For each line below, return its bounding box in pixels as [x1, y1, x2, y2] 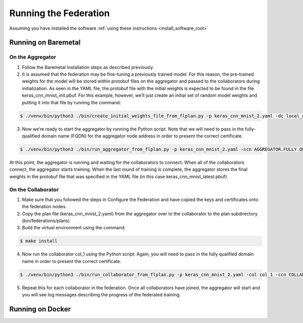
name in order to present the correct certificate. [22, 258, 121, 264]
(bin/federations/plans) [22, 218, 70, 224]
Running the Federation [9, 8, 110, 19]
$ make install [20, 238, 58, 244]
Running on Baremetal [9, 38, 81, 47]
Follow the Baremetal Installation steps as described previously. [22, 64, 154, 70]
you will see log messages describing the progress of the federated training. [22, 292, 181, 298]
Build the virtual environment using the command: [22, 225, 126, 231]
